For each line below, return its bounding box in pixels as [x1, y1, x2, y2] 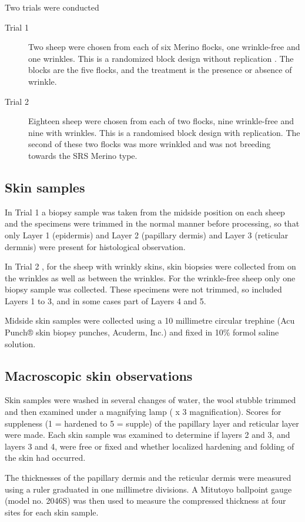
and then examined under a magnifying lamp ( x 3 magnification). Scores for [5, 405, 281, 418]
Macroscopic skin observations [5, 366, 193, 384]
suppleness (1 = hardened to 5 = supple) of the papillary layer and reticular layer [5, 417, 299, 429]
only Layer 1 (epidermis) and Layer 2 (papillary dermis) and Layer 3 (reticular [5, 228, 289, 241]
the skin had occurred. [5, 451, 86, 464]
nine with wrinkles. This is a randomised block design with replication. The [28, 126, 300, 138]
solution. [5, 337, 36, 350]
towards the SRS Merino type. [28, 149, 138, 161]
